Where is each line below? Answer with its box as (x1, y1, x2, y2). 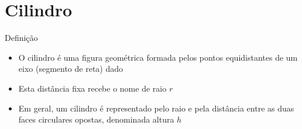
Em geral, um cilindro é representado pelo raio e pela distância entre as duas (18, 102, 294, 114)
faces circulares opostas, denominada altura (18, 113, 174, 125)
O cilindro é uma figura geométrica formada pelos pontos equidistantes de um (18, 51, 298, 63)
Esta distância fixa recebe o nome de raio (18, 82, 167, 94)
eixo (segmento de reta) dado (18, 62, 123, 75)
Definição (5, 32, 38, 44)
